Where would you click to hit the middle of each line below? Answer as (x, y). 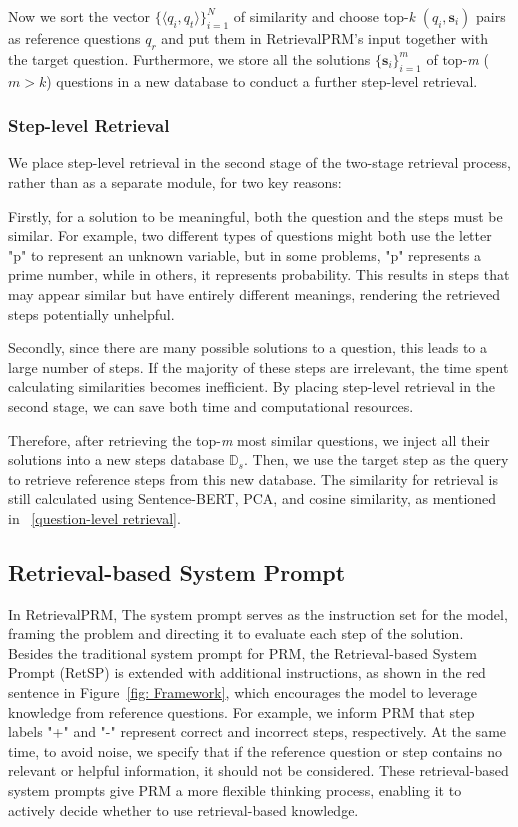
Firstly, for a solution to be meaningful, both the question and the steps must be (255, 215)
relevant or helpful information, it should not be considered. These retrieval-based (258, 770)
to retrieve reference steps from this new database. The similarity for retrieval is (253, 478)
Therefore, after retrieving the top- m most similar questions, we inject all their (249, 439)
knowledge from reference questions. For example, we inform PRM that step (241, 711)
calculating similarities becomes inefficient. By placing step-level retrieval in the (252, 386)
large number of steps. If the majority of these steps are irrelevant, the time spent (258, 366)
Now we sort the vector (79, 16)
